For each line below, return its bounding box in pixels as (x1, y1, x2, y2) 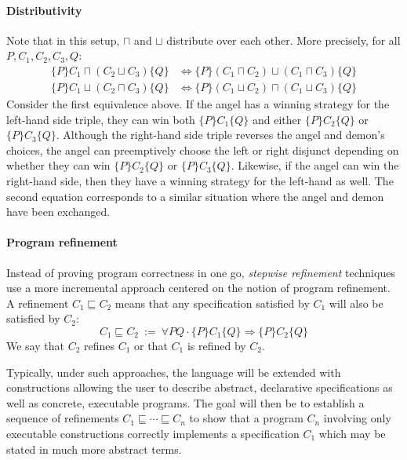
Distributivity (6, 2, 82, 18)
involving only (323, 410, 391, 426)
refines (83, 337, 114, 353)
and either (252, 111, 302, 127)
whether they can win (6, 157, 111, 173)
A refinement (6, 294, 69, 311)
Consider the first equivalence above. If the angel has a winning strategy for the (6, 96, 390, 112)
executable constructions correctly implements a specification (6, 425, 300, 441)
